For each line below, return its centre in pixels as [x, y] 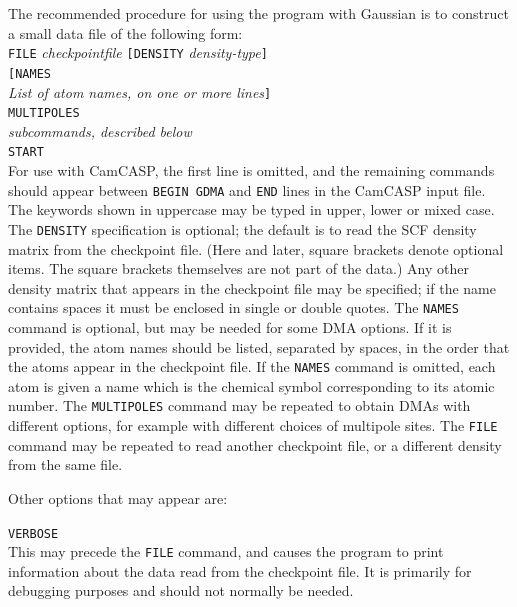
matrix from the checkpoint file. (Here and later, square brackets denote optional [256, 248]
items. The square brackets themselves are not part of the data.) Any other [238, 268]
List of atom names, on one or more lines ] [140, 91]
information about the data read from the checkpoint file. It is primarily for [240, 570]
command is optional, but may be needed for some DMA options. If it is [230, 327]
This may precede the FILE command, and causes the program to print [226, 551]
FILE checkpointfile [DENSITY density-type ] [138, 52]
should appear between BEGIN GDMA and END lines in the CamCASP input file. [247, 189]
